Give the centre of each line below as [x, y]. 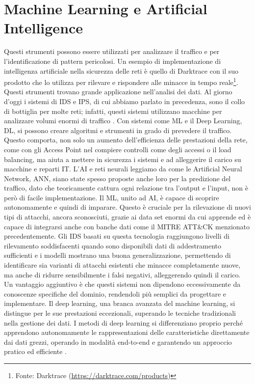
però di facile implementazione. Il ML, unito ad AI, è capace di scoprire [112, 197]
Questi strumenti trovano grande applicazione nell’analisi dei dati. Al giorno [118, 92]
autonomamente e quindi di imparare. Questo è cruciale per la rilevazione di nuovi [127, 207]
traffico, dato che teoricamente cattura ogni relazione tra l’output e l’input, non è [126, 188]
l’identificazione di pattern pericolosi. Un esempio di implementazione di [113, 61]
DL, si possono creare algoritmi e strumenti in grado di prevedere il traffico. [118, 130]
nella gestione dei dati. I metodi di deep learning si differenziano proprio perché [123, 322]
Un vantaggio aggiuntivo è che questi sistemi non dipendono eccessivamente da [122, 284]
